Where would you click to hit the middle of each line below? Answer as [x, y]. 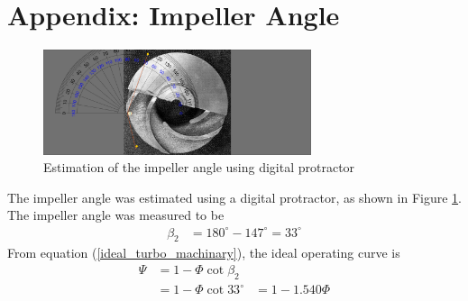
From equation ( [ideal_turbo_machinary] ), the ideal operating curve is [204, 253]
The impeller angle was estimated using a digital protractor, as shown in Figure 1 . [234, 197]
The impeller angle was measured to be [116, 215]
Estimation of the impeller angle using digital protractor [199, 167]
